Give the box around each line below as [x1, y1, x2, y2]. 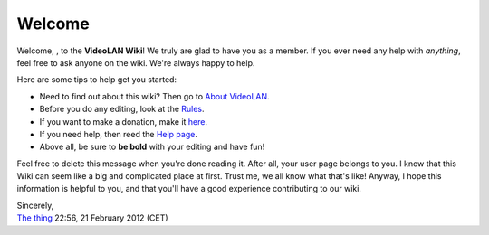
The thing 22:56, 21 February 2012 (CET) [16, 212, 168, 223]
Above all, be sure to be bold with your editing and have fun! [39, 141, 265, 153]
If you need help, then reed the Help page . [39, 128, 198, 139]
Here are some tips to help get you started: [16, 74, 177, 85]
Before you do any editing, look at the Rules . [39, 104, 205, 115]
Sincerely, [16, 200, 54, 211]
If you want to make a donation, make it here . [39, 116, 208, 127]
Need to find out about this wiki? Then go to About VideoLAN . [39, 90, 271, 101]
